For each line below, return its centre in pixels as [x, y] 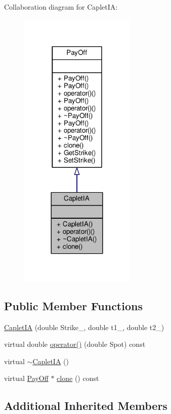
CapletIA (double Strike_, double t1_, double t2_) [84, 327]
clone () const [78, 378]
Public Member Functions [73, 305]
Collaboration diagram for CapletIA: [61, 7]
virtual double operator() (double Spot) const [75, 344]
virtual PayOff [26, 378]
